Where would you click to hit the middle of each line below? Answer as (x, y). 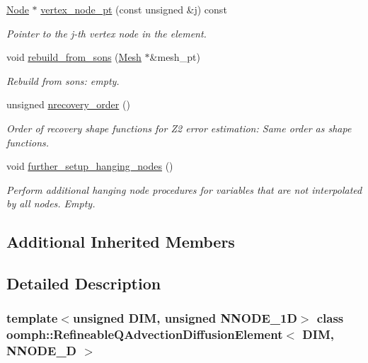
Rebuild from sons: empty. (63, 80)
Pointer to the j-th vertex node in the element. (107, 33)
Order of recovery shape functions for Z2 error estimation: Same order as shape (179, 128)
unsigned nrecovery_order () (68, 104)
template (32, 318)
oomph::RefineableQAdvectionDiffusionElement (145, 334)
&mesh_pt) (175, 57)
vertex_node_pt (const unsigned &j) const (134, 9)
